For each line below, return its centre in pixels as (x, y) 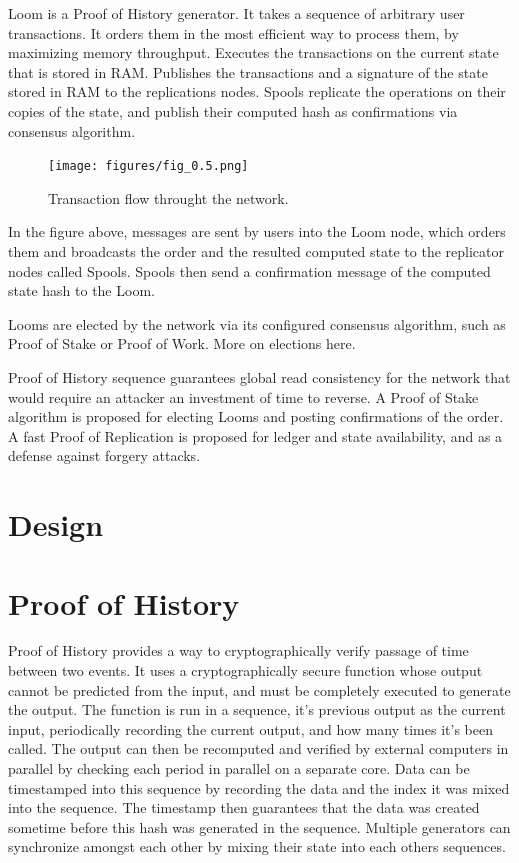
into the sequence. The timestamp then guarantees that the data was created (244, 807)
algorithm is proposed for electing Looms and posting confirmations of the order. (256, 416)
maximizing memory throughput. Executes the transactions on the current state (253, 52)
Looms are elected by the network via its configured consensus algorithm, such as (257, 323)
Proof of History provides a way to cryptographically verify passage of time (238, 650)
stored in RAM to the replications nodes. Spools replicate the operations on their (257, 91)
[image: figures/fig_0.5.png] (148, 166)
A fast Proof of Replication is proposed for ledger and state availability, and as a (255, 435)
